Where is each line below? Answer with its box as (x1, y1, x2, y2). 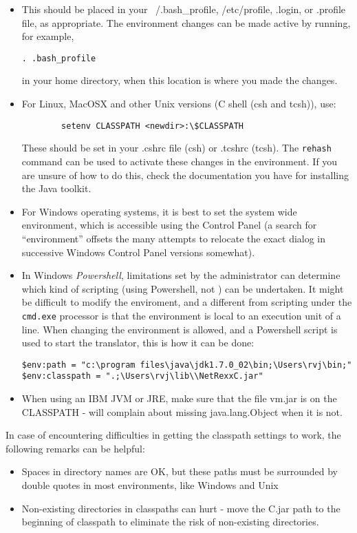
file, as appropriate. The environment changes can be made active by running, (21, 15, 351, 30)
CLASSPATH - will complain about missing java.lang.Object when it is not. (21, 404, 343, 419)
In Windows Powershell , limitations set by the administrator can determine (21, 268, 340, 282)
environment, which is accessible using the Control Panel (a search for (21, 218, 317, 232)
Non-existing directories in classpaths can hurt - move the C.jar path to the (21, 501, 340, 515)
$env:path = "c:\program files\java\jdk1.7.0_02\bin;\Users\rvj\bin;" (21, 359, 352, 370)
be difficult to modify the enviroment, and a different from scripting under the (21, 295, 352, 309)
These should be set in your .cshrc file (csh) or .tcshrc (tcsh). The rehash (21, 140, 332, 155)
